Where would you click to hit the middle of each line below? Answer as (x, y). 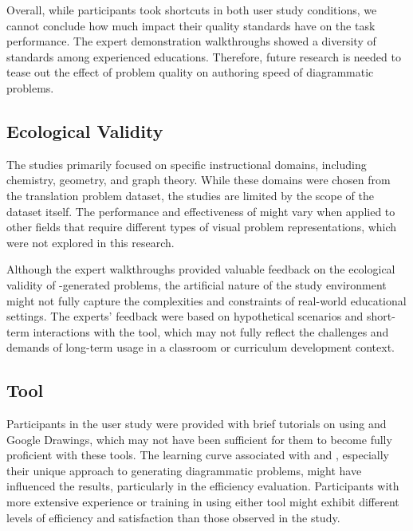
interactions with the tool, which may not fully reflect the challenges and (211, 331)
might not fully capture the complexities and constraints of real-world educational (206, 300)
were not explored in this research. (90, 242)
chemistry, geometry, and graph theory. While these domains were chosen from (199, 180)
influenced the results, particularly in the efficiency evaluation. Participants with (203, 486)
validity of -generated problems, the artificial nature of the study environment (197, 284)
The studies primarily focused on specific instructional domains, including (187, 164)
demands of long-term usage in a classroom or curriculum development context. (201, 347)
